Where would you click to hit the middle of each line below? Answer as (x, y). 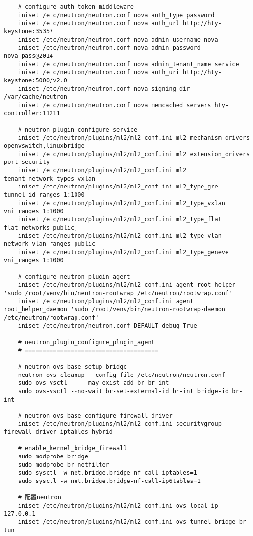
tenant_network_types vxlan (50, 178)
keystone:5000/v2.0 (36, 80)
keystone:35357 (29, 31)
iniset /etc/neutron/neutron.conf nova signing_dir (104, 89)
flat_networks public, (41, 228)
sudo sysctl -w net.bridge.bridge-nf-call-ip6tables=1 (109, 481)
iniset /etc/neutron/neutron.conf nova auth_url (99, 23)
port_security (27, 162)
